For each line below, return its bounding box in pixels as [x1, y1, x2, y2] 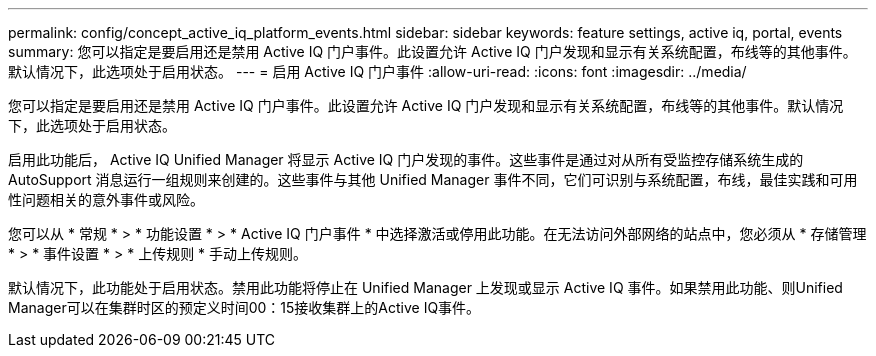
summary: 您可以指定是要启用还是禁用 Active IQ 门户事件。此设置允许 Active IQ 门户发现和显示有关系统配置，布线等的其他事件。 [8, 43, 857, 60]
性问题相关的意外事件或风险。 [8, 191, 204, 208]
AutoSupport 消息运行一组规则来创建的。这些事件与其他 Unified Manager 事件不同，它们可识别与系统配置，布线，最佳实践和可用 [8, 171, 858, 188]
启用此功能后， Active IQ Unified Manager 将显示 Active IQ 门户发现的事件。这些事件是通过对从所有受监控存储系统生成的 [8, 151, 804, 168]
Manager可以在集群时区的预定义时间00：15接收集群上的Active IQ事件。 [8, 299, 481, 316]
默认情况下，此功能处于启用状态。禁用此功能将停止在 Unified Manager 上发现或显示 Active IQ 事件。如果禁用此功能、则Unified [8, 279, 843, 296]
